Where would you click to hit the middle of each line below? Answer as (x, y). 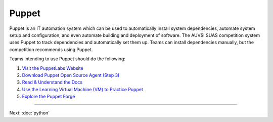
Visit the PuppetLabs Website (53, 68)
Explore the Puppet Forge (49, 97)
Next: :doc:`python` (30, 113)
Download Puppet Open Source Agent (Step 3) (71, 75)
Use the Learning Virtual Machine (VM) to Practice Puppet (83, 89)
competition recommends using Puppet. (51, 49)
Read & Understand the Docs (52, 82)
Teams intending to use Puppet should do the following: (67, 59)
